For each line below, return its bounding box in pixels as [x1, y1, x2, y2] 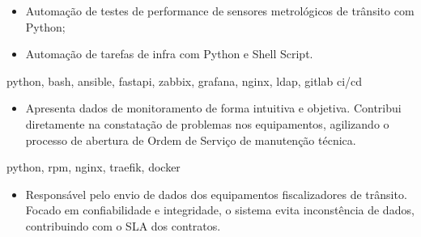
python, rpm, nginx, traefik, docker [6, 159, 181, 176]
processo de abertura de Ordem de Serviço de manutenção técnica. [25, 131, 356, 148]
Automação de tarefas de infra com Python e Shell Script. [25, 45, 313, 62]
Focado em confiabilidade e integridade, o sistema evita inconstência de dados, [25, 201, 415, 218]
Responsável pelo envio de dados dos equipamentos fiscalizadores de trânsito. [25, 185, 407, 202]
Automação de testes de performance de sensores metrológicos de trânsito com [25, 2, 415, 19]
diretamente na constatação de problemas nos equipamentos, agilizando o [25, 115, 389, 132]
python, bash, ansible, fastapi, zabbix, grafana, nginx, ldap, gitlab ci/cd [6, 72, 363, 89]
